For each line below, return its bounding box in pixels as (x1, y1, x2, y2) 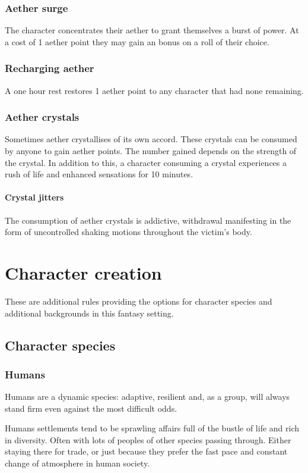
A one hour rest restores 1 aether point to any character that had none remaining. (5, 84, 304, 96)
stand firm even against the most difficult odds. (5, 402, 177, 414)
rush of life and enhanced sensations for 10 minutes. (5, 168, 193, 180)
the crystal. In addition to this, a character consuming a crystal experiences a (5, 156, 287, 168)
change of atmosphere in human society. (5, 457, 150, 469)
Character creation (5, 260, 162, 284)
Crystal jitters (5, 191, 64, 203)
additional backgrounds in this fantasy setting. (5, 306, 174, 319)
